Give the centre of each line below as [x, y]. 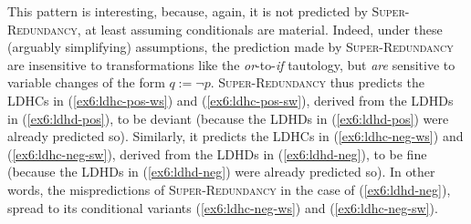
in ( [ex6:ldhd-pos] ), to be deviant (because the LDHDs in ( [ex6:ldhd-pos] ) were [228, 118]
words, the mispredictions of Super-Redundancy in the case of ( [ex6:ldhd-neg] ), [229, 189]
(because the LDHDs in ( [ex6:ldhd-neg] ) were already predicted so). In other [221, 172]
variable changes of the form [86, 82]
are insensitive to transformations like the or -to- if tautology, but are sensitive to [231, 64]
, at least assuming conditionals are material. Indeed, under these [260, 29]
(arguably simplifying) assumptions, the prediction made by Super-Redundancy [230, 47]
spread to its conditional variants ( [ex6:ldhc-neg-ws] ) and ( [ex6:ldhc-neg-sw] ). [223, 207]
